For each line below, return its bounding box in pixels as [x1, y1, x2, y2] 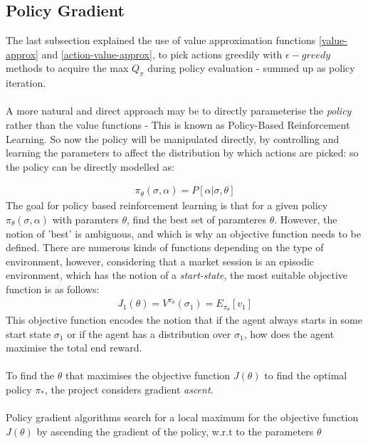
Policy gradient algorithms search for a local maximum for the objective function [6, 410, 359, 425]
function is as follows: [6, 281, 100, 296]
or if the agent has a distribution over [67, 326, 231, 341]
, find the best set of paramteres [127, 211, 266, 226]
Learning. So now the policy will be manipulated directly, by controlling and [6, 131, 340, 146]
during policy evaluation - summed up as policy [147, 60, 355, 75]
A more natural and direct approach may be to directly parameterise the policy [6, 103, 352, 118]
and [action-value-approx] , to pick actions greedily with [41, 46, 283, 61]
